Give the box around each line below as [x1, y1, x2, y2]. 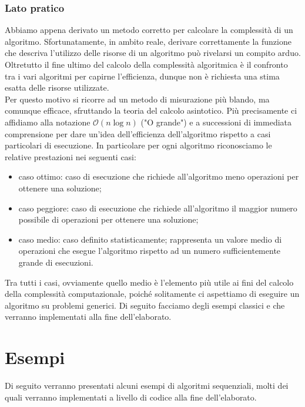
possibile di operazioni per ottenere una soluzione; [18, 213, 199, 226]
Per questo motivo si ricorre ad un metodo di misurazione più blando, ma [5, 92, 270, 105]
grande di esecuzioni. [18, 256, 93, 268]
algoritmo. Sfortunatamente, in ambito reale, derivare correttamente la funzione [5, 35, 291, 47]
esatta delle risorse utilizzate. [5, 81, 109, 94]
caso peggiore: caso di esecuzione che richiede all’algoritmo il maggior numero [18, 201, 297, 214]
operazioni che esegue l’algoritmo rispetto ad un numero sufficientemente [18, 244, 281, 257]
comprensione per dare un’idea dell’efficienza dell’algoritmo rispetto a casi [5, 127, 271, 140]
